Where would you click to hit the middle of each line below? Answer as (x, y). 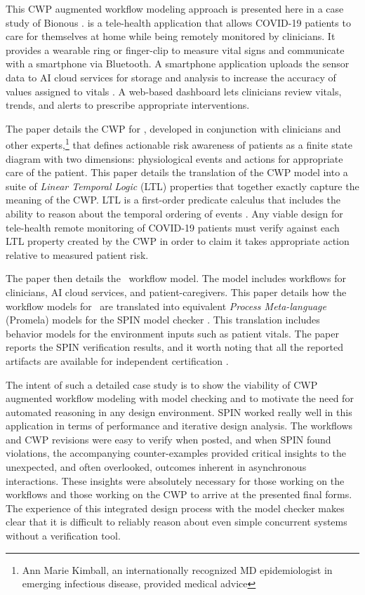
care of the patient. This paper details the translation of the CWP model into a (177, 172)
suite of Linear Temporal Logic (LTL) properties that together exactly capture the (182, 186)
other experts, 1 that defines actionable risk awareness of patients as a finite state (179, 143)
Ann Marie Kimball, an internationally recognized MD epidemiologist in (177, 569)
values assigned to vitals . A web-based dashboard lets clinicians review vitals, (174, 91)
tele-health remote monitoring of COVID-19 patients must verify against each (173, 227)
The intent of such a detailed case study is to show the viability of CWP (162, 384)
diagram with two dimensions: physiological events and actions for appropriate (174, 158)
